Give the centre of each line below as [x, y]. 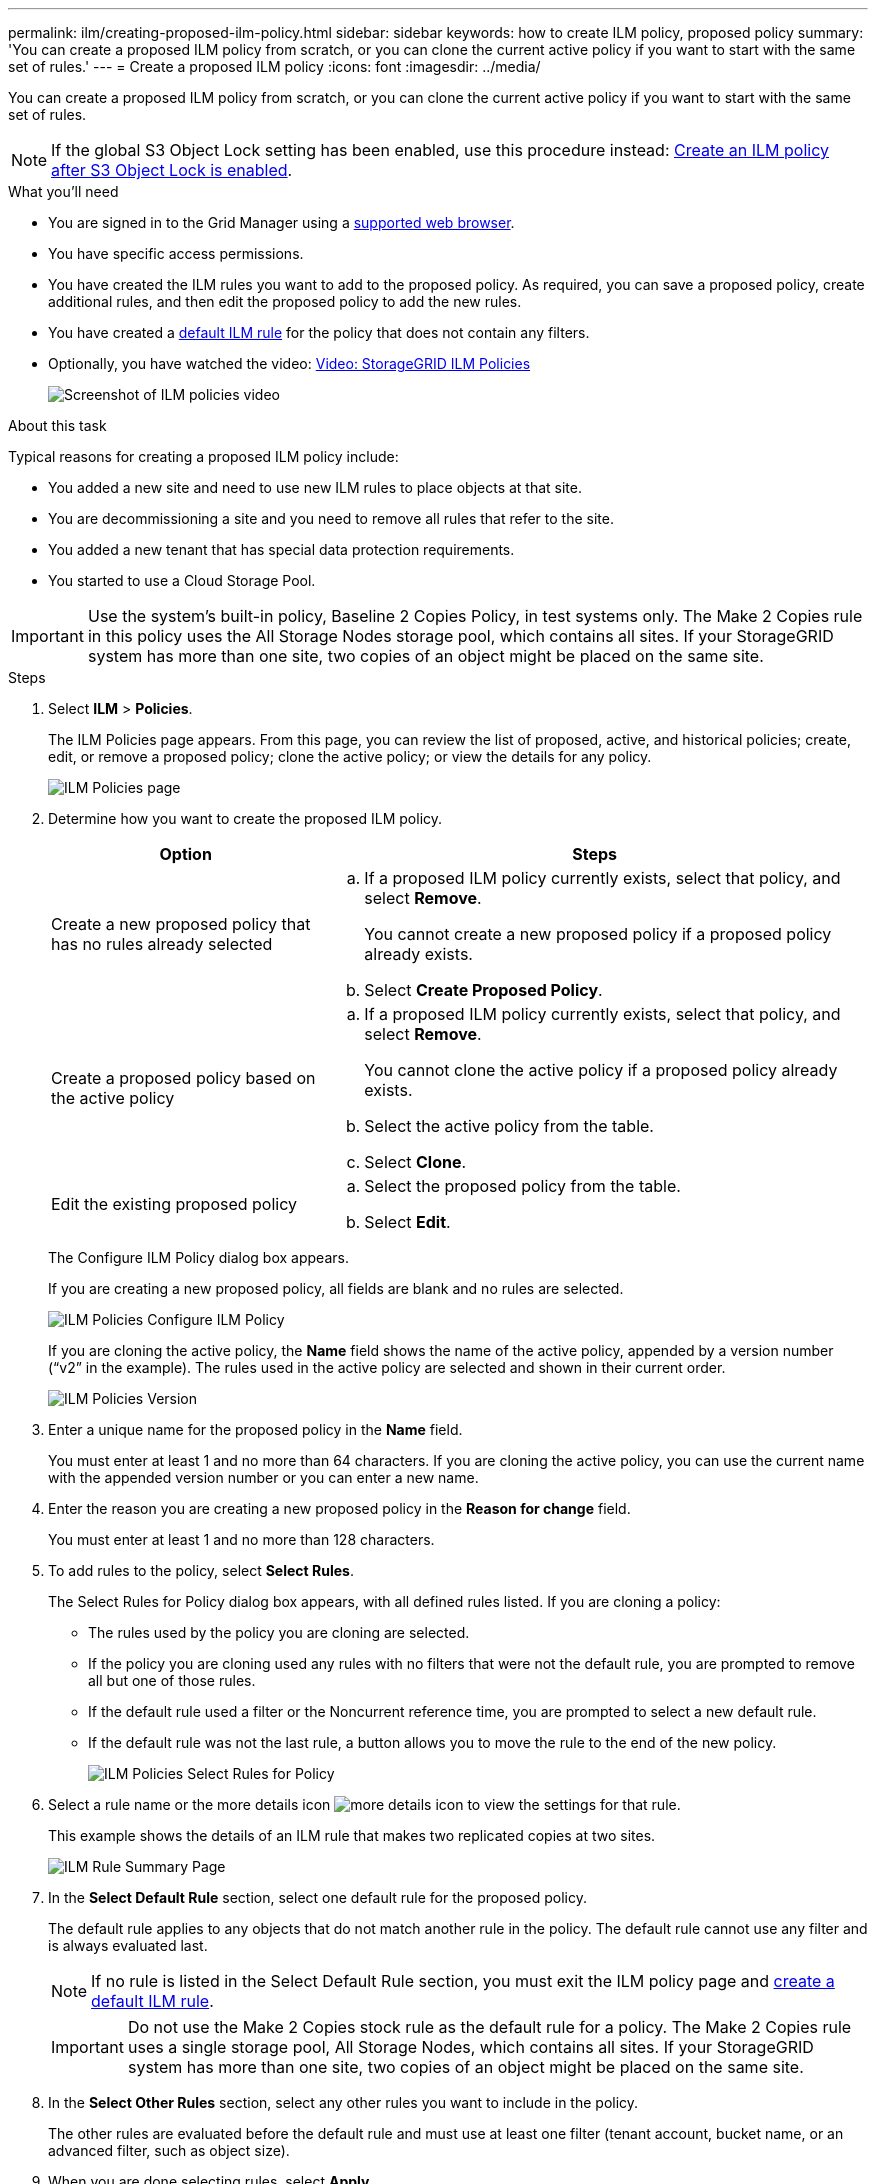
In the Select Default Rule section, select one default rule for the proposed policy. [317, 1897]
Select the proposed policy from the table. [522, 1186]
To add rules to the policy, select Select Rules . [201, 1570]
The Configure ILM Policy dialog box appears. [198, 1257]
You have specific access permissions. [176, 253]
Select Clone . [415, 1162]
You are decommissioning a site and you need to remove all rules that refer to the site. [331, 518]
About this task [57, 425]
